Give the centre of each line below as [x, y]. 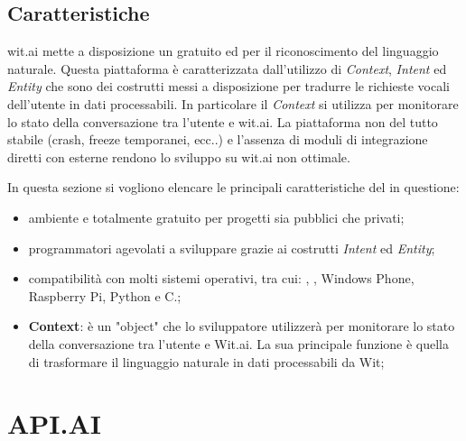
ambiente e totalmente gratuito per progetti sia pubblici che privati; [216, 217]
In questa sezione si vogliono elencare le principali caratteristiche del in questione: [233, 187]
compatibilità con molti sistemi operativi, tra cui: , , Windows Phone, [221, 278]
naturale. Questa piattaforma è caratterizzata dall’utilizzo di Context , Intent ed [227, 68]
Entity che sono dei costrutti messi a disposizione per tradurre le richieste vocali [228, 86]
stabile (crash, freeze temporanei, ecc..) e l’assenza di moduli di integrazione [218, 139]
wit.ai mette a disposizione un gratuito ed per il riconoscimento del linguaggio [223, 51]
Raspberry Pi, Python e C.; [105, 295]
